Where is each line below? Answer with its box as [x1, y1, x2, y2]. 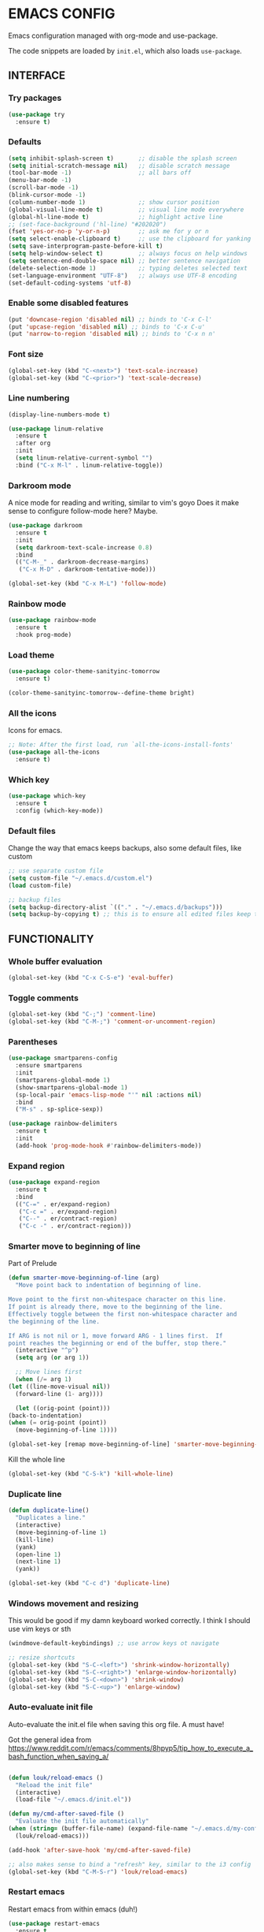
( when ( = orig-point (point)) [8, 1419, 108, 1427]
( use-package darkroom [8, 522, 82, 530]
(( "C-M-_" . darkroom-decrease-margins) [15, 558, 149, 566]
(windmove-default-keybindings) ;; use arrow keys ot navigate [8, 1640, 220, 1647]
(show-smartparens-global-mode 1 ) [15, 1083, 128, 1092]
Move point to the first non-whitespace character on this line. [8, 1296, 226, 1304]
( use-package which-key [8, 792, 86, 800]
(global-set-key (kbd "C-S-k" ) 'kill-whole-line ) [8, 1470, 174, 1478]
